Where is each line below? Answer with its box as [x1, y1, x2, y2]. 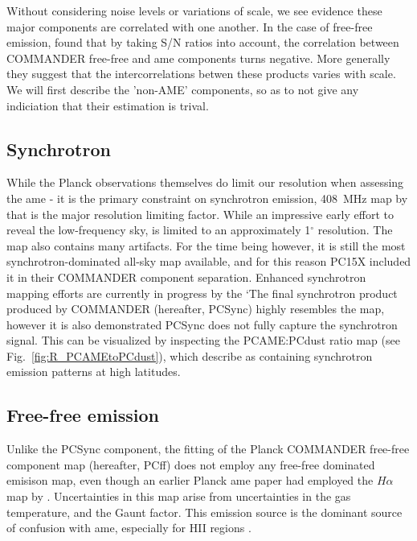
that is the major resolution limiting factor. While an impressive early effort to [6, 205, 394, 222]
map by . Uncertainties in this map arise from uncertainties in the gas [6, 488, 351, 505]
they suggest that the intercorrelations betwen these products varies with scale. [6, 65, 396, 82]
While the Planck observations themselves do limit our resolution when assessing [6, 174, 404, 191]
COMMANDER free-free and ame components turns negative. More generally [6, 49, 390, 66]
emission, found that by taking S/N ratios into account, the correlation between [6, 34, 399, 51]
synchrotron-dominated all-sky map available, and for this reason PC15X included [6, 253, 411, 270]
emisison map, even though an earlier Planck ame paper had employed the [6, 472, 374, 489]
